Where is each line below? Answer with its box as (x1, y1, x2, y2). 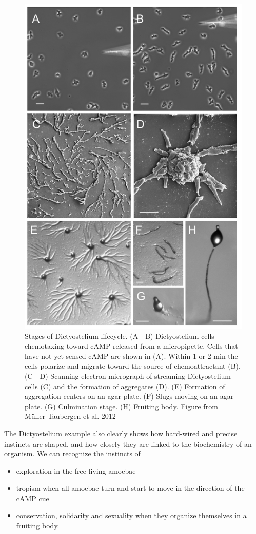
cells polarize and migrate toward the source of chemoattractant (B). (25, 360, 241, 371)
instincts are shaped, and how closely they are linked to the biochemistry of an (4, 438, 252, 449)
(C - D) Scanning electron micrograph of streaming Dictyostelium (25, 370, 231, 381)
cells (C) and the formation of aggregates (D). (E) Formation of (25, 380, 225, 391)
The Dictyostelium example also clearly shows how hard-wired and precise (4, 428, 238, 438)
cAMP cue (16, 492, 49, 503)
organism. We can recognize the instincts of (4, 448, 141, 459)
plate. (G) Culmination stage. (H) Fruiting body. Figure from (25, 400, 218, 411)
